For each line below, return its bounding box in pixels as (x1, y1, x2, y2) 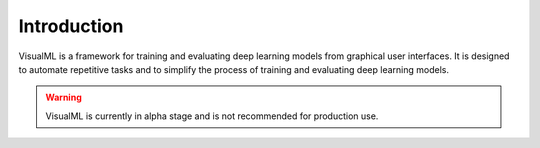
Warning (45, 91, 82, 104)
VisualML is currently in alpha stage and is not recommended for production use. (45, 110, 379, 122)
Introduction (18, 15, 124, 37)
